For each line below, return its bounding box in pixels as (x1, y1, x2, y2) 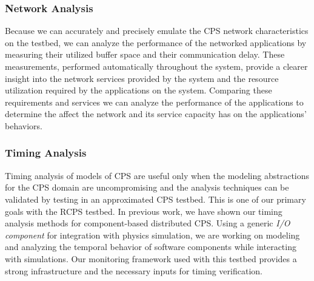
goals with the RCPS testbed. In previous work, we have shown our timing (5, 205, 282, 217)
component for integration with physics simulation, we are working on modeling (5, 228, 300, 241)
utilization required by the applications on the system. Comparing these (5, 84, 272, 96)
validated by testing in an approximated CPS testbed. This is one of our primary (5, 192, 306, 205)
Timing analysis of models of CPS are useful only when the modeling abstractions (5, 169, 310, 181)
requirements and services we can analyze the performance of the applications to (5, 95, 304, 108)
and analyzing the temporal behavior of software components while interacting (5, 240, 296, 253)
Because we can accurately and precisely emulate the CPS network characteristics (5, 24, 309, 37)
